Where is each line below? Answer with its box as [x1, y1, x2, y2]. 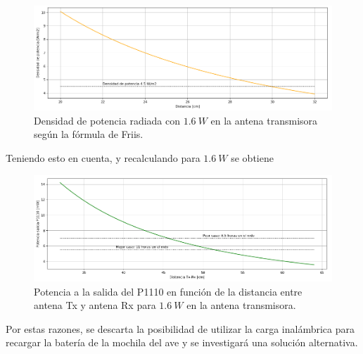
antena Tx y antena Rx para [34, 298, 156, 312]
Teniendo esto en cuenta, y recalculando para [6, 150, 200, 165]
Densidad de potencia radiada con [34, 113, 180, 127]
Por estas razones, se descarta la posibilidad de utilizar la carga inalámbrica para [6, 321, 355, 336]
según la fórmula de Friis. [34, 127, 144, 141]
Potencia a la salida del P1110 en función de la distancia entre [34, 284, 302, 298]
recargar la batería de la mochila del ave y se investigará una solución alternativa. [6, 335, 358, 350]
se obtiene [231, 150, 274, 165]
